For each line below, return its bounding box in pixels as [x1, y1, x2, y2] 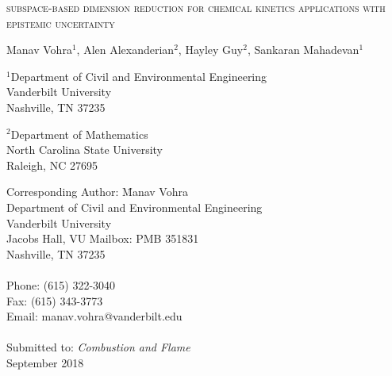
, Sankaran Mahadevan [247, 41, 359, 58]
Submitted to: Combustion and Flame [6, 339, 190, 355]
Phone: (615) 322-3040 [6, 276, 116, 293]
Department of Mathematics [10, 125, 148, 142]
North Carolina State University [6, 141, 163, 158]
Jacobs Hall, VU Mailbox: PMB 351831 [6, 230, 199, 247]
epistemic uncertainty [6, 14, 115, 31]
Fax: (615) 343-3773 [6, 292, 103, 309]
